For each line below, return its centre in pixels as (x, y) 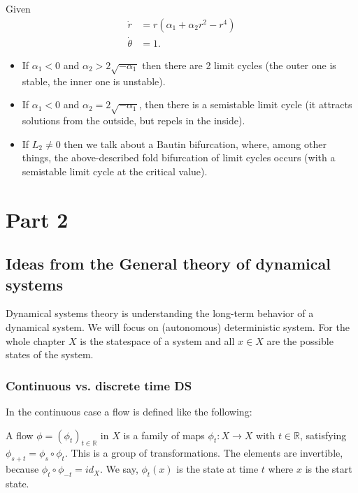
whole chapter (36, 340)
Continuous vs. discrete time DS (99, 385)
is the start (329, 469)
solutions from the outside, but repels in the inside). (134, 120)
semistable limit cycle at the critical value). (115, 171)
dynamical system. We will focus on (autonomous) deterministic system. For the (178, 326)
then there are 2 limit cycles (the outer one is (239, 65)
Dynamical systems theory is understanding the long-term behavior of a (160, 313)
